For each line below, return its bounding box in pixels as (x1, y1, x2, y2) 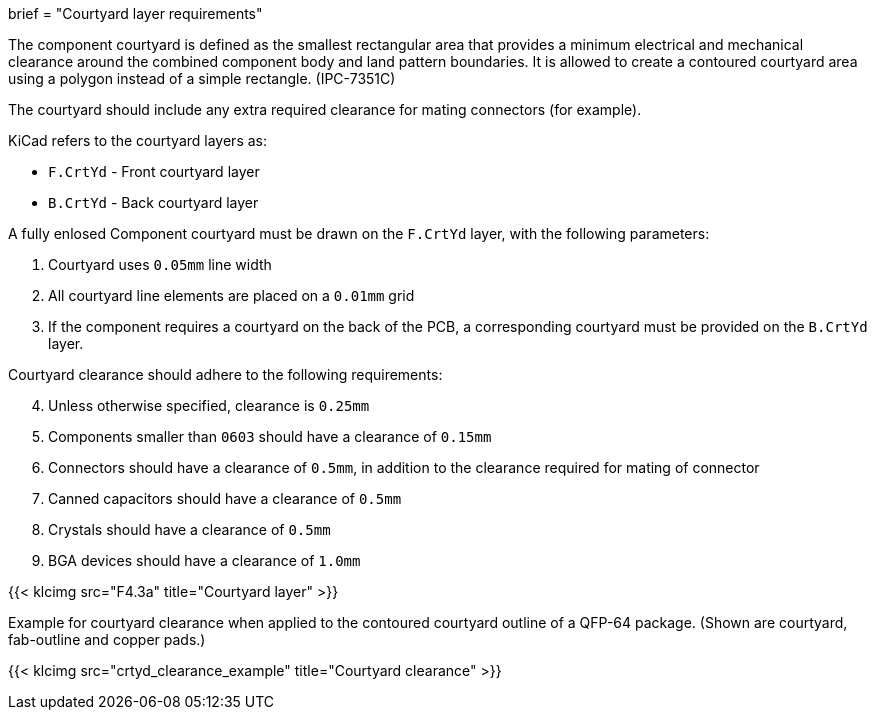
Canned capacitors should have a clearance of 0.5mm (48, 490, 402, 507)
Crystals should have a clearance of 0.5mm (48, 521, 331, 538)
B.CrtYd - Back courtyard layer (48, 194, 259, 211)
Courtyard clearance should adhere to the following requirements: (8, 366, 443, 383)
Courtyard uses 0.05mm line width (48, 256, 272, 273)
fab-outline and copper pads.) (8, 631, 206, 648)
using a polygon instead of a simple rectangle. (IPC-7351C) (8, 70, 396, 87)
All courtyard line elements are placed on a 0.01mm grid (48, 287, 415, 304)
